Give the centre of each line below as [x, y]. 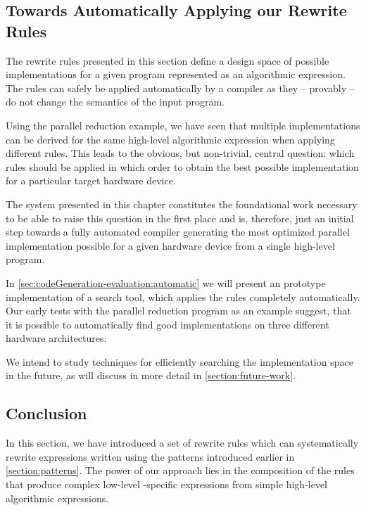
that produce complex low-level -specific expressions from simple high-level [167, 484]
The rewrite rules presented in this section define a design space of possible [168, 60]
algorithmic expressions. [57, 498]
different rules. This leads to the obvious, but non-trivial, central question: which [180, 153]
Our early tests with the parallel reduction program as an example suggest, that [178, 311]
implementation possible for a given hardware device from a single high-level [170, 245]
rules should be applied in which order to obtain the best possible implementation [182, 166]
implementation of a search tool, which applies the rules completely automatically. [183, 297]
